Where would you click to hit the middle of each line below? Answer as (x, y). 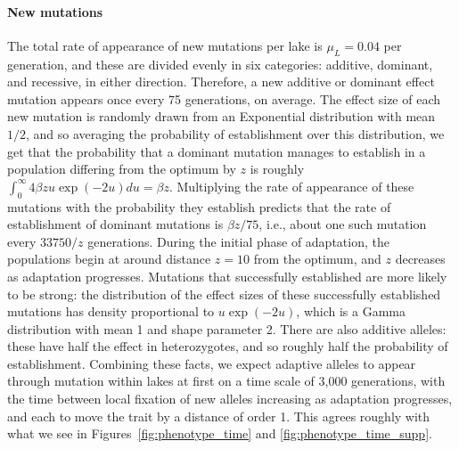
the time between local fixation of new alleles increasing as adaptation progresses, (230, 399)
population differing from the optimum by (122, 169)
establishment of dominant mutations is (115, 224)
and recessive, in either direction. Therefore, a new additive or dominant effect (221, 82)
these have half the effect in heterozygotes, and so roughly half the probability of (228, 346)
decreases (420, 259)
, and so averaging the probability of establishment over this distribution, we (235, 133)
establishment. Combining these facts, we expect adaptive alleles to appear (212, 363)
